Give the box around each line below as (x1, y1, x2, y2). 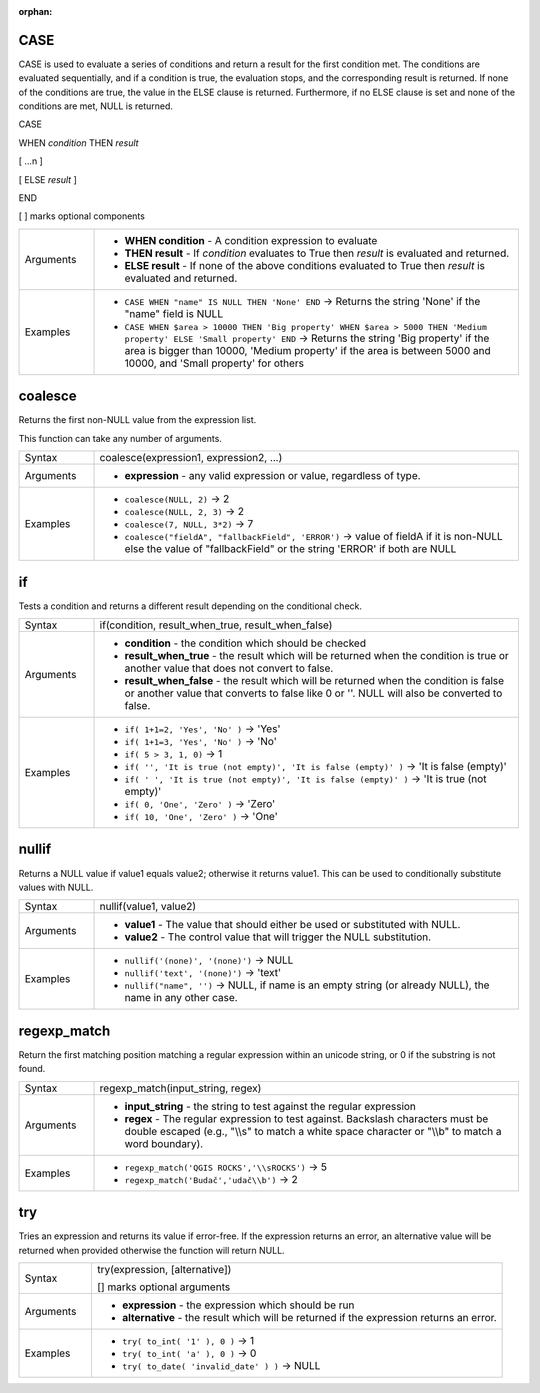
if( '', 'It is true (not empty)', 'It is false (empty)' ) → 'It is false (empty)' (124, 760, 507, 774)
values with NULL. (18, 881, 94, 893)
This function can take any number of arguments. (18, 432, 222, 444)
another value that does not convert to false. (124, 661, 334, 675)
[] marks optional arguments (96, 1280, 231, 1294)
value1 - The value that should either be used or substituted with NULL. (124, 918, 461, 932)
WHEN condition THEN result (18, 136, 139, 149)
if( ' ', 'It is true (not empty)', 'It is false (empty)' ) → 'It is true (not (124, 772, 487, 786)
